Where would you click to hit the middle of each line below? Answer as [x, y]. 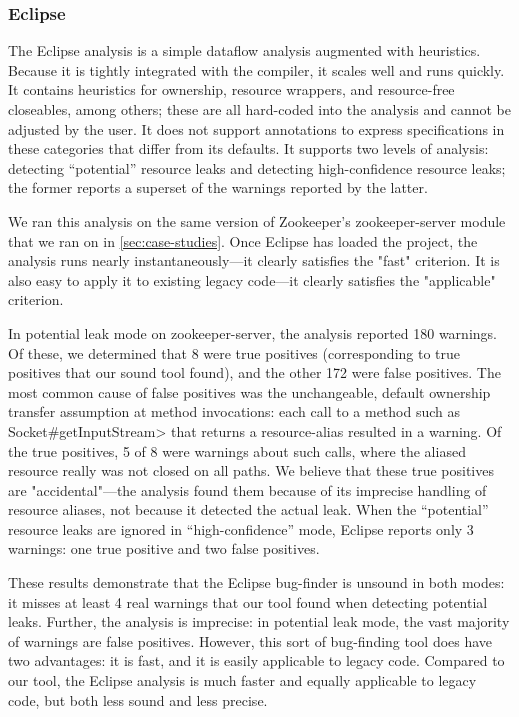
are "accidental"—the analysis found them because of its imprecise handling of [247, 489]
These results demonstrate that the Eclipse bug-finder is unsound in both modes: [256, 582]
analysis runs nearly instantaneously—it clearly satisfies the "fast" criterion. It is [254, 260]
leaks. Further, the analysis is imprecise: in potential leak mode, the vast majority [259, 621]
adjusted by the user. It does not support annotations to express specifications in [256, 128]
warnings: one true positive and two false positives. [164, 548]
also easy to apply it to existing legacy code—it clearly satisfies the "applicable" [252, 279]
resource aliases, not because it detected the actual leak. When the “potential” [248, 509]
